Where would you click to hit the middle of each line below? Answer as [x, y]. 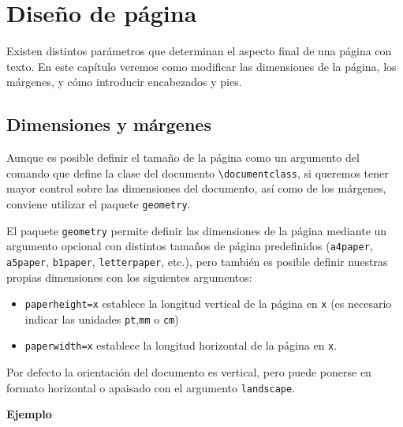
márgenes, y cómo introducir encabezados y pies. [124, 82]
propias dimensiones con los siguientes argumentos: [129, 277]
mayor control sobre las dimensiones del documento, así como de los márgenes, [196, 188]
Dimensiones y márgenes [109, 124]
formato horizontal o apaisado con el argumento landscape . [151, 387]
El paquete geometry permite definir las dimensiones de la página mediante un [197, 230]
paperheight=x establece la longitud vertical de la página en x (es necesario [208, 303]
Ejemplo [29, 414]
